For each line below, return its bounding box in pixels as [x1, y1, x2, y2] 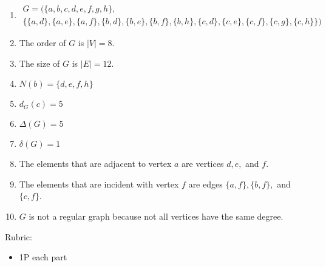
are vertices [182, 157, 224, 170]
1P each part [19, 251, 67, 263]
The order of [19, 36, 66, 49]
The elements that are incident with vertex [19, 177, 179, 190]
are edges [188, 177, 223, 190]
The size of [19, 56, 60, 69]
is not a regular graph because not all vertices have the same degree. [29, 210, 284, 223]
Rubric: [5, 230, 32, 243]
